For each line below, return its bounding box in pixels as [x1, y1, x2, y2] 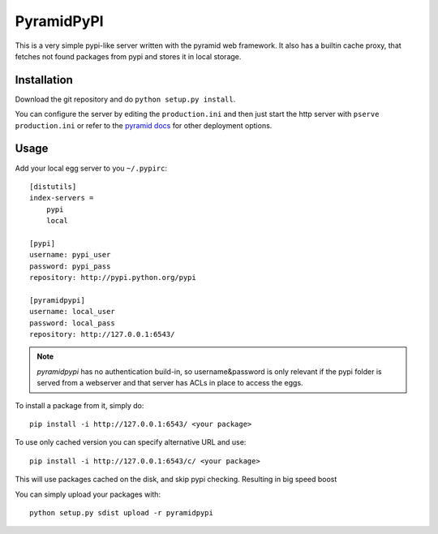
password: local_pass [29, 318, 115, 328]
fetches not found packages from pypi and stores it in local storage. [15, 51, 242, 61]
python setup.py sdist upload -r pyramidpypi [29, 508, 214, 517]
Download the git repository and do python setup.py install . [15, 94, 236, 104]
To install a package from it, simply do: [15, 400, 144, 410]
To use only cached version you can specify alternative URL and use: [15, 437, 247, 447]
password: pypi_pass [29, 261, 111, 271]
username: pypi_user [29, 250, 111, 260]
